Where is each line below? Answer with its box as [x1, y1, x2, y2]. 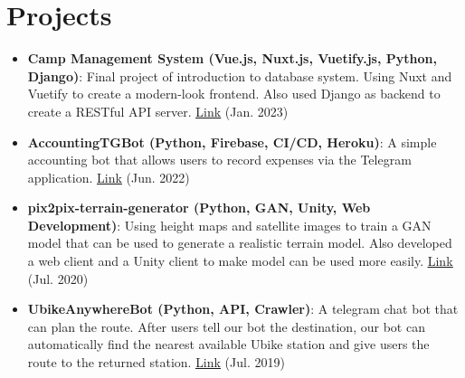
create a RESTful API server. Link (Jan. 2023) [27, 101, 289, 120]
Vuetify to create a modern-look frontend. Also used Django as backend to [27, 84, 441, 103]
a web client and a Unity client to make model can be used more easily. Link [27, 251, 453, 270]
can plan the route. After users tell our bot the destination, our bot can [27, 317, 425, 335]
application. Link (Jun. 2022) [27, 167, 190, 186]
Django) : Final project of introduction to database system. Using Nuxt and [27, 66, 452, 85]
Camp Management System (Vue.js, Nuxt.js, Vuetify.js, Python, [27, 49, 437, 68]
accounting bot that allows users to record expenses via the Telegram [27, 150, 412, 169]
